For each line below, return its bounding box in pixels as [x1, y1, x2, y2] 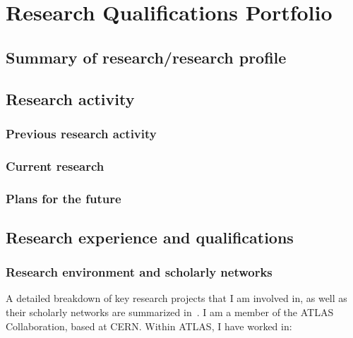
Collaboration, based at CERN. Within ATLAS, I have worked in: [6, 318, 292, 333]
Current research [6, 157, 104, 174]
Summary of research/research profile [6, 46, 287, 68]
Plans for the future [6, 189, 121, 207]
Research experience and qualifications [6, 226, 294, 248]
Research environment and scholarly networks [6, 263, 273, 281]
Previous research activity [6, 124, 157, 142]
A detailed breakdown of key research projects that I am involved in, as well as [6, 291, 347, 306]
